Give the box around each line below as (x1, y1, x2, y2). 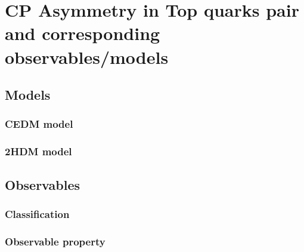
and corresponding (5, 21, 160, 45)
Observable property (5, 233, 106, 248)
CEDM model (5, 116, 73, 131)
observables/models (5, 44, 169, 69)
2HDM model (5, 144, 72, 159)
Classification (5, 206, 70, 221)
